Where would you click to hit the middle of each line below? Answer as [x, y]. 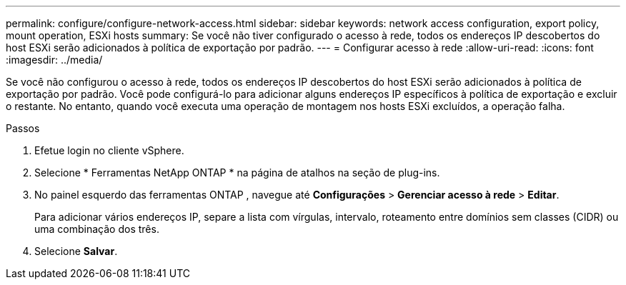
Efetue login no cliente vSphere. [109, 150]
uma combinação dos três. [97, 229]
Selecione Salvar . [76, 251]
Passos [23, 128]
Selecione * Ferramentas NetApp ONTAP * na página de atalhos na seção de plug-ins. [237, 172]
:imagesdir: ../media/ [54, 60]
